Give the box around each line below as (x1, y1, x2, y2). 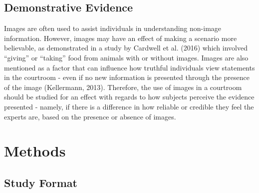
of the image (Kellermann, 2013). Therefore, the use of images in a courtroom (4, 81, 242, 92)
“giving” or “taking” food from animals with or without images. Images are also (4, 52, 249, 62)
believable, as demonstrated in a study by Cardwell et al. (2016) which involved (4, 42, 248, 53)
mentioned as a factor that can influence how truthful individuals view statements (4, 62, 255, 72)
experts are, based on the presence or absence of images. (4, 111, 176, 121)
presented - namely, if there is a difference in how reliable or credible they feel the (4, 101, 254, 111)
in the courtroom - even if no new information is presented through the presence (4, 72, 250, 82)
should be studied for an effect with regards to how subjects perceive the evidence (4, 91, 255, 102)
